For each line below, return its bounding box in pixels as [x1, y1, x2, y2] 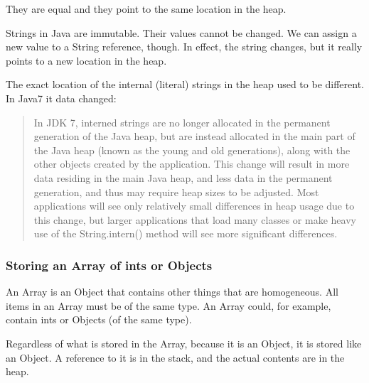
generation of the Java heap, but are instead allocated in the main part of [33, 129, 355, 144]
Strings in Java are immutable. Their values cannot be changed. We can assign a [6, 25, 357, 40]
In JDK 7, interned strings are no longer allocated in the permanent [33, 114, 331, 129]
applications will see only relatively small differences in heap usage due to [33, 198, 355, 213]
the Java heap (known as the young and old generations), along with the [33, 142, 351, 157]
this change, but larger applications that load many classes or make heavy [33, 212, 356, 227]
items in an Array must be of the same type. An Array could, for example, [6, 298, 331, 313]
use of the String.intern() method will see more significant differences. [33, 226, 338, 241]
